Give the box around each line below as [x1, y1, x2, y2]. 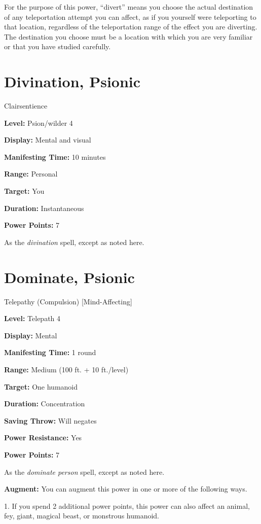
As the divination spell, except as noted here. [4, 236, 144, 247]
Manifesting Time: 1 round [4, 347, 96, 358]
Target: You [4, 186, 45, 196]
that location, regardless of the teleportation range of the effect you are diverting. [4, 21, 257, 32]
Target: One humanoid [4, 381, 78, 392]
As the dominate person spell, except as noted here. [4, 466, 165, 477]
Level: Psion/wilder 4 [4, 117, 73, 128]
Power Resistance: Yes [4, 432, 82, 443]
